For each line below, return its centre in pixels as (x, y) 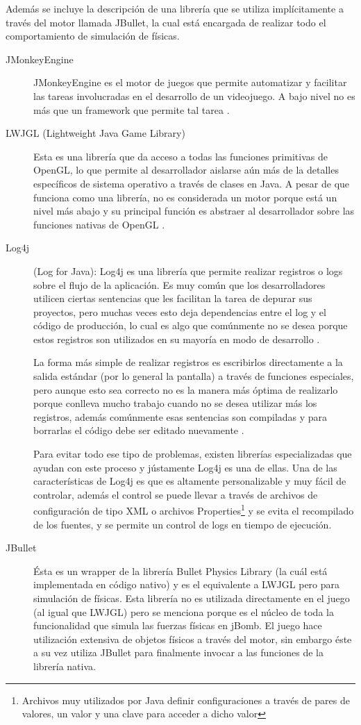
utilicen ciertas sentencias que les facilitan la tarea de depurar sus (173, 298)
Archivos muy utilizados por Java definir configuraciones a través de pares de (186, 700)
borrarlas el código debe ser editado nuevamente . (139, 430)
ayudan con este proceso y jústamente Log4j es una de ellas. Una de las (185, 467)
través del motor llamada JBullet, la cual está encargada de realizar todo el (166, 22)
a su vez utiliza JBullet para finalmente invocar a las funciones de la (178, 652)
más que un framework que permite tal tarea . (132, 109)
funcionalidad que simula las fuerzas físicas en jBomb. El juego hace (178, 625)
